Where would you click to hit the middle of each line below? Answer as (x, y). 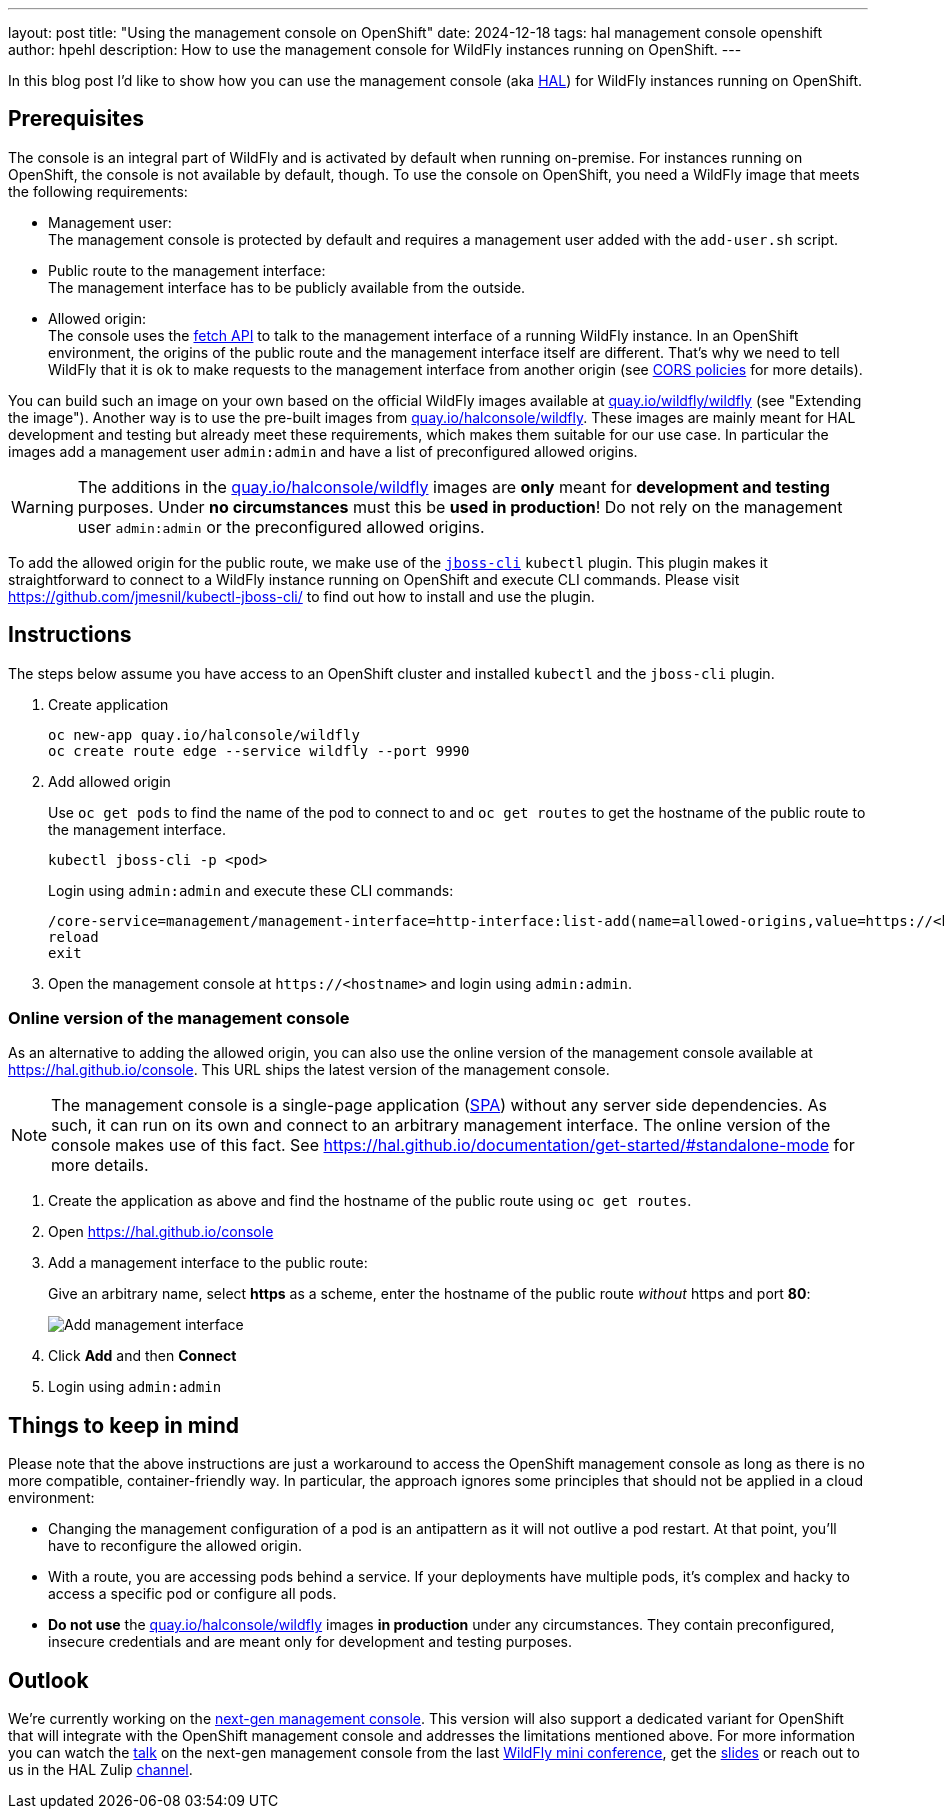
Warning (42, 506)
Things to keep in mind (124, 1425)
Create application (108, 704)
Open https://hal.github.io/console (161, 1232)
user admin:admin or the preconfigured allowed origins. (281, 526)
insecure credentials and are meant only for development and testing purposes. (310, 1642)
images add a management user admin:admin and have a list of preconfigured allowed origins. (323, 451)
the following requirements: (98, 191)
